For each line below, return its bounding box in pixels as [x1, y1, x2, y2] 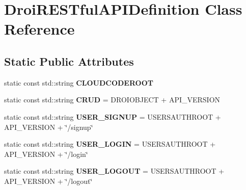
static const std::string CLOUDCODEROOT [4, 77, 153, 88]
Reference [4, 18, 75, 39]
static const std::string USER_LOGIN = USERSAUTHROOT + [4, 139, 216, 149]
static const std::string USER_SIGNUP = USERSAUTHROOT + [4, 111, 221, 122]
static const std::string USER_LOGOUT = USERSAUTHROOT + [4, 166, 225, 176]
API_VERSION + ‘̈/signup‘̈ [4, 121, 93, 132]
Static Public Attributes [4, 53, 134, 69]
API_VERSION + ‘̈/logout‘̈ [4, 175, 93, 186]
